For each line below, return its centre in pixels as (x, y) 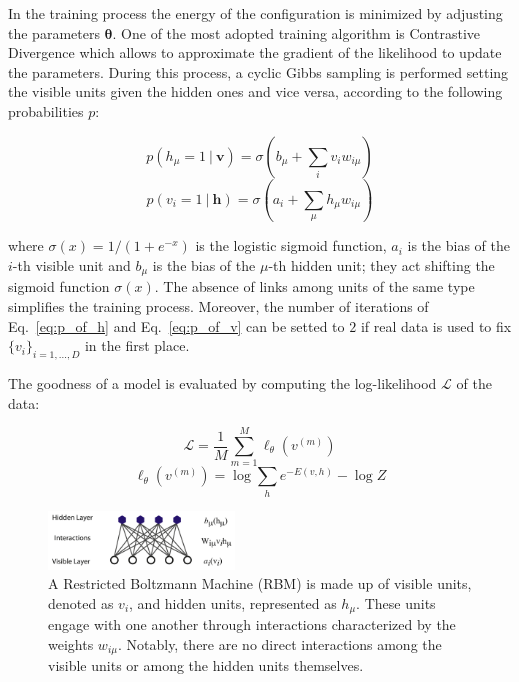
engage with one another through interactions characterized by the (252, 624)
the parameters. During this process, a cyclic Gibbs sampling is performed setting (258, 71)
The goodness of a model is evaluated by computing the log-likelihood (222, 383)
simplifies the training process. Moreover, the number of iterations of (218, 306)
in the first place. (137, 345)
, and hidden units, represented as (233, 602)
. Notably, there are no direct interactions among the (279, 643)
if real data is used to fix (436, 325)
